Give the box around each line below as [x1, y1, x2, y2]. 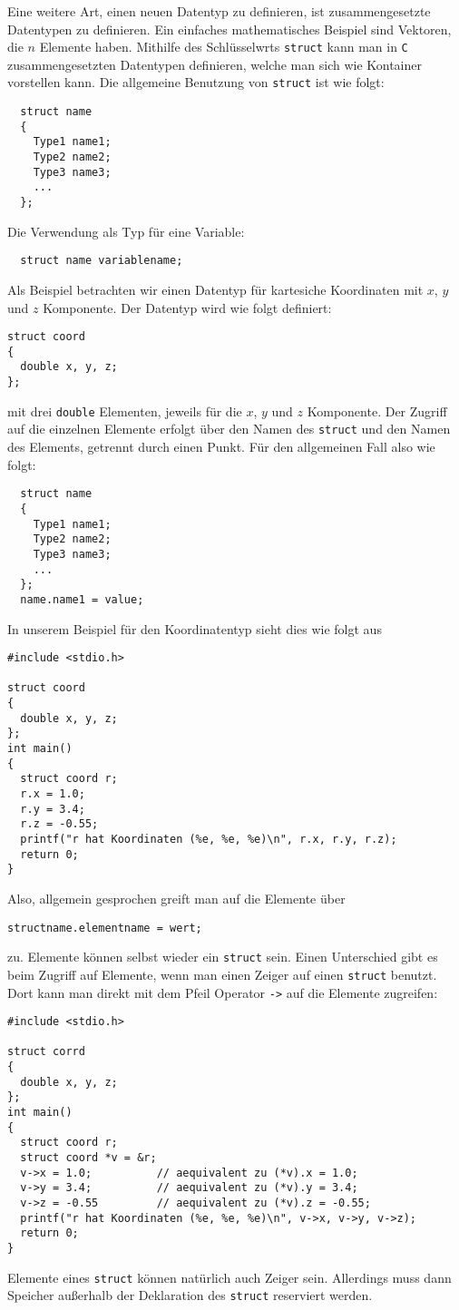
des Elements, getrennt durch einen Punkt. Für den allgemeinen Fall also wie [7, 437, 435, 456]
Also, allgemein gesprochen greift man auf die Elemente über [7, 888, 346, 907]
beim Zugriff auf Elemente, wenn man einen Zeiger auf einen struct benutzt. [7, 964, 437, 983]
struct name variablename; [20, 254, 183, 268]
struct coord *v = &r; [20, 1151, 157, 1165]
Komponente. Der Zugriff [307, 401, 447, 420]
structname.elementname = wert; [7, 921, 202, 934]
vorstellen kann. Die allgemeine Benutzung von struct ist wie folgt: [7, 73, 385, 92]
